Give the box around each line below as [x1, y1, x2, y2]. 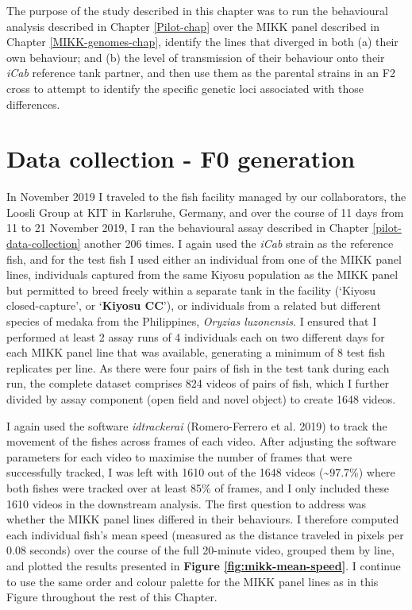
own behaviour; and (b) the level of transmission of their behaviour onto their [6, 48, 385, 65]
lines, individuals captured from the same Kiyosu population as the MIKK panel [6, 266, 399, 283]
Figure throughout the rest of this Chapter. [6, 589, 218, 605]
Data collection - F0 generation [6, 142, 356, 175]
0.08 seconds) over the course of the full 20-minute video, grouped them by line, [6, 542, 395, 558]
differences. [6, 95, 60, 112]
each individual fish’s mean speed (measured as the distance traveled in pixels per [6, 526, 404, 542]
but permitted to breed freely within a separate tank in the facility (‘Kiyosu [6, 281, 376, 298]
